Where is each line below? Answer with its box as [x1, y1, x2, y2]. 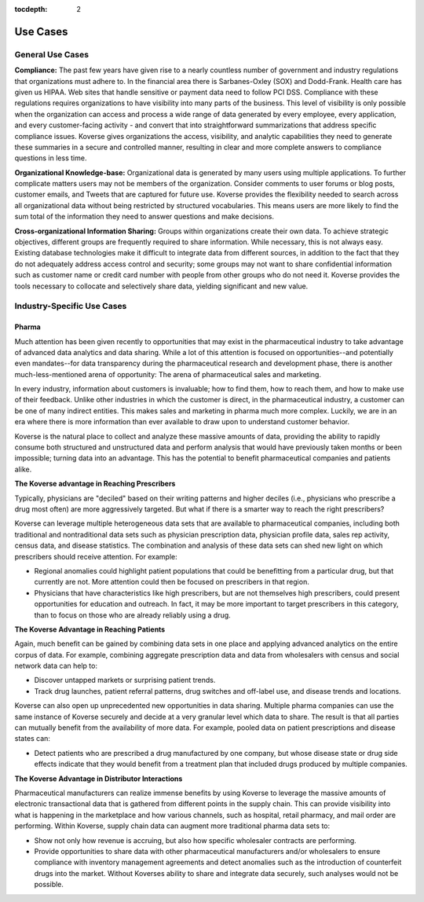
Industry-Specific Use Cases [14, 301, 127, 312]
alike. [14, 464, 32, 474]
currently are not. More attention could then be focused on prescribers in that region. [34, 577, 309, 587]
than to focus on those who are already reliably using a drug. [34, 610, 231, 620]
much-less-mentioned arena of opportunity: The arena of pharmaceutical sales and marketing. [14, 369, 322, 379]
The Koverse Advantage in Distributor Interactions [14, 774, 183, 783]
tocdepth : [14, 5, 48, 13]
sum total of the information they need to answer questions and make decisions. [14, 212, 275, 222]
